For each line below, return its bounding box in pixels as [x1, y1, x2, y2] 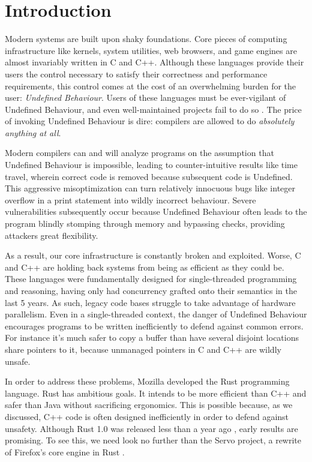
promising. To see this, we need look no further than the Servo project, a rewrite [5, 434, 302, 446]
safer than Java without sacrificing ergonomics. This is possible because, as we [5, 398, 293, 411]
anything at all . [5, 126, 61, 139]
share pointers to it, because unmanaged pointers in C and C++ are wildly [5, 343, 281, 355]
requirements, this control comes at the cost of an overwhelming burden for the [5, 79, 296, 92]
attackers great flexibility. [5, 229, 98, 241]
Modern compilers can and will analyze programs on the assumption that [5, 146, 274, 159]
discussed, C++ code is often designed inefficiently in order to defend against [5, 410, 289, 422]
